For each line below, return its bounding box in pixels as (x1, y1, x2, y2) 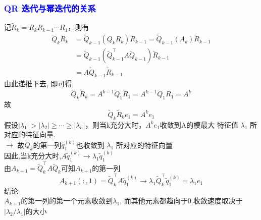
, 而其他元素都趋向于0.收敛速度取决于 (120, 195, 243, 206)
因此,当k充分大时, (4, 150, 62, 160)
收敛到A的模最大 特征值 (160, 119, 238, 130)
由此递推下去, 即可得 (4, 78, 72, 89)
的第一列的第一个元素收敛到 (21, 195, 113, 206)
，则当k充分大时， (85, 119, 146, 130)
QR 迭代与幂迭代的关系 (4, 2, 96, 14)
